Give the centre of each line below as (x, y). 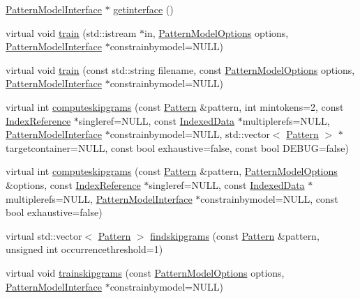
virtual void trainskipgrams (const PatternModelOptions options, (145, 272)
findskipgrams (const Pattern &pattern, (235, 235)
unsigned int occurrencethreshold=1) (84, 249)
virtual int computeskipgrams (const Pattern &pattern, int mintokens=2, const (175, 106)
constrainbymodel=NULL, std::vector (190, 134)
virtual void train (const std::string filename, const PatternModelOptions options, (180, 69)
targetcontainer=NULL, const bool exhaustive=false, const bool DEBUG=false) (177, 147)
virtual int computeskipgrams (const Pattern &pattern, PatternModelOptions (172, 171)
